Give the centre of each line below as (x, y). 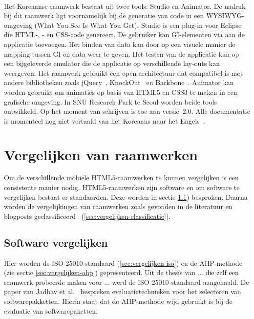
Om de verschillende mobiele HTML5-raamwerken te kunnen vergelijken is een (121, 178)
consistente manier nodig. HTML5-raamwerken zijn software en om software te (122, 187)
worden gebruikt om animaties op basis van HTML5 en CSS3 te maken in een (121, 92)
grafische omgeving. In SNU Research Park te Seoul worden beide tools (110, 101)
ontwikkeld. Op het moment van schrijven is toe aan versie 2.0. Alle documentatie (127, 111)
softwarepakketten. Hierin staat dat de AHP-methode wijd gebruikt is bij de (118, 301)
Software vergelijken (56, 242)
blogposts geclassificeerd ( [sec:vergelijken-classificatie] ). (87, 216)
